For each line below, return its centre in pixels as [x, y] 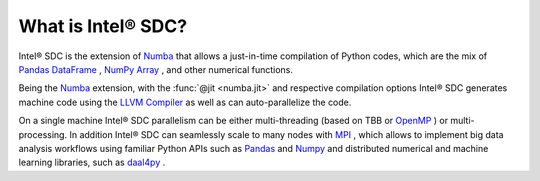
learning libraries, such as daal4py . [92, 162]
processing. [43, 134]
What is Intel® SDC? [103, 26]
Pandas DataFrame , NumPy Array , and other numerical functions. [156, 69]
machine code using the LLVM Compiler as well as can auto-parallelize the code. [185, 102]
